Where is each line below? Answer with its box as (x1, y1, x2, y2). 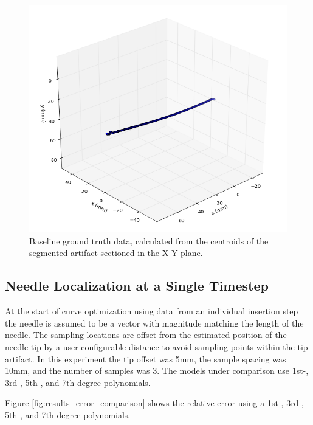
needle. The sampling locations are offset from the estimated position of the (5, 328, 287, 341)
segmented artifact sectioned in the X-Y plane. (29, 246, 203, 259)
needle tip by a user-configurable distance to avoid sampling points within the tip (5, 340, 308, 353)
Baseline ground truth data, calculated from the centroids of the (29, 234, 269, 247)
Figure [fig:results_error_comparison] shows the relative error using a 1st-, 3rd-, (5, 396, 304, 409)
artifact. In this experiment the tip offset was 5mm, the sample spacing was (5, 352, 286, 365)
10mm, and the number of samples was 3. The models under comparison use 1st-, (5, 364, 309, 377)
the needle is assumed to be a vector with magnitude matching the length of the (5, 316, 304, 329)
